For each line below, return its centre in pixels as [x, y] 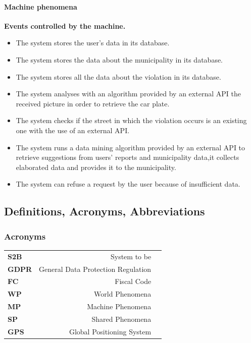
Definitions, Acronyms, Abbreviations [105, 211]
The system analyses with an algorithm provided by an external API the [128, 94]
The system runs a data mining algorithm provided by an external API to [131, 147]
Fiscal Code [133, 281]
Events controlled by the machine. [65, 25]
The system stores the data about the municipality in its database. [119, 59]
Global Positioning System [110, 331]
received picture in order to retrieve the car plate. [93, 103]
